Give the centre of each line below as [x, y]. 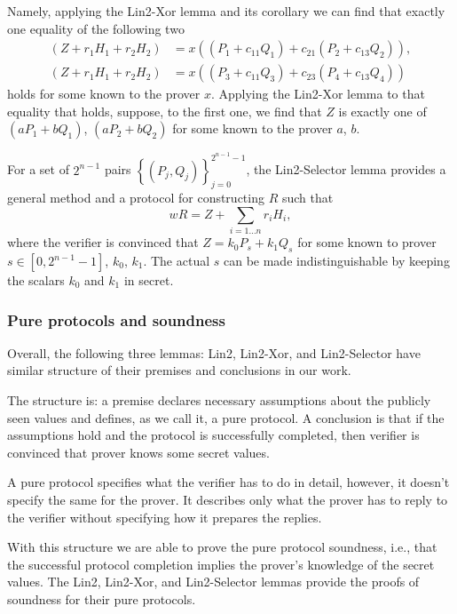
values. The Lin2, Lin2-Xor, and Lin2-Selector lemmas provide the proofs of [213, 582]
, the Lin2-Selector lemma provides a [346, 169]
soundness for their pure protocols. [102, 598]
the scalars [36, 280]
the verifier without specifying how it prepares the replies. [165, 517]
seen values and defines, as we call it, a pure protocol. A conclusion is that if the [226, 417]
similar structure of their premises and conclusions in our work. [179, 370]
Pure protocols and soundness [116, 319]
